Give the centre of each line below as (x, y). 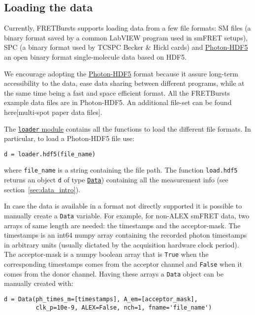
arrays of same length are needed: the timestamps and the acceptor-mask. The (122, 225)
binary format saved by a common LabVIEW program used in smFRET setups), (126, 37)
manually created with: (39, 283)
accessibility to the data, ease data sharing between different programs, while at (124, 83)
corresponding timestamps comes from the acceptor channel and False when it (123, 264)
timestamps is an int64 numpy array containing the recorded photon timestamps (126, 235)
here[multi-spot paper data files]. (53, 112)
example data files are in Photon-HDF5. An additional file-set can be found (118, 102)
